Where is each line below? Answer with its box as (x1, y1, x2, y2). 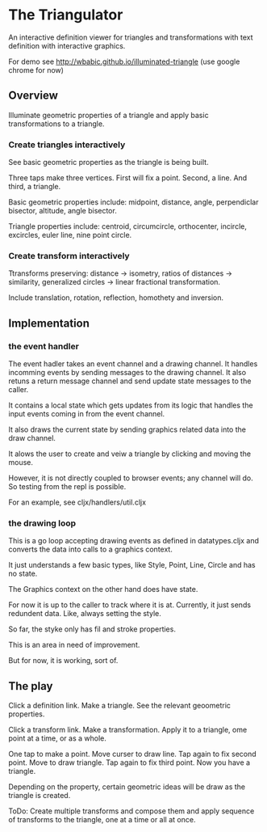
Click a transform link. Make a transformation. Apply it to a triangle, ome (8, 725, 248, 735)
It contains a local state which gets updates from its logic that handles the (8, 400, 253, 410)
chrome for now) (8, 65, 65, 74)
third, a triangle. (8, 182, 61, 192)
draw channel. (8, 433, 56, 443)
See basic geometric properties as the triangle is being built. (8, 158, 209, 167)
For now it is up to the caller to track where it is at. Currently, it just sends (8, 600, 252, 610)
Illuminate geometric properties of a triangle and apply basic (8, 110, 209, 120)
